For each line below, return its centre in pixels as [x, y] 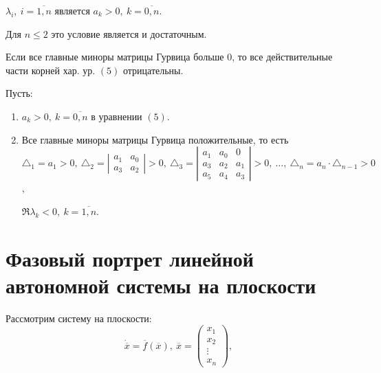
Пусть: [19, 93]
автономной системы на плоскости [161, 285]
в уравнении [117, 116]
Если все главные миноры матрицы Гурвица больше [115, 57]
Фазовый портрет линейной [130, 258]
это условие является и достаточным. [129, 33]
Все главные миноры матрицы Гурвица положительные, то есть [155, 139]
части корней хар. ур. [51, 70]
